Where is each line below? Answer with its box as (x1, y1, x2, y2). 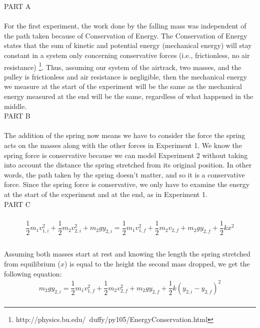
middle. (4, 100, 27, 111)
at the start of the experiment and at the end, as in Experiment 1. (4, 188, 207, 199)
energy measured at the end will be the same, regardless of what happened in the (4, 91, 253, 101)
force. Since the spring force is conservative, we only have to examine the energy (4, 179, 250, 189)
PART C (4, 198, 30, 209)
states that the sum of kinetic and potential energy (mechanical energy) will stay (4, 40, 252, 50)
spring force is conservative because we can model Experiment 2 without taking (4, 149, 248, 160)
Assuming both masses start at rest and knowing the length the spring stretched (4, 248, 250, 259)
